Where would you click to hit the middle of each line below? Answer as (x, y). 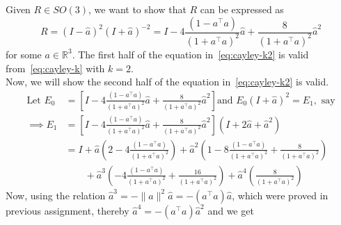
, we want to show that (137, 9)
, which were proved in (280, 195)
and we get (231, 210)
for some (24, 54)
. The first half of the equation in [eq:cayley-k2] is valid (190, 54)
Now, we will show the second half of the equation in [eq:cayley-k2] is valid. (167, 82)
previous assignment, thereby (68, 210)
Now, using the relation (56, 195)
